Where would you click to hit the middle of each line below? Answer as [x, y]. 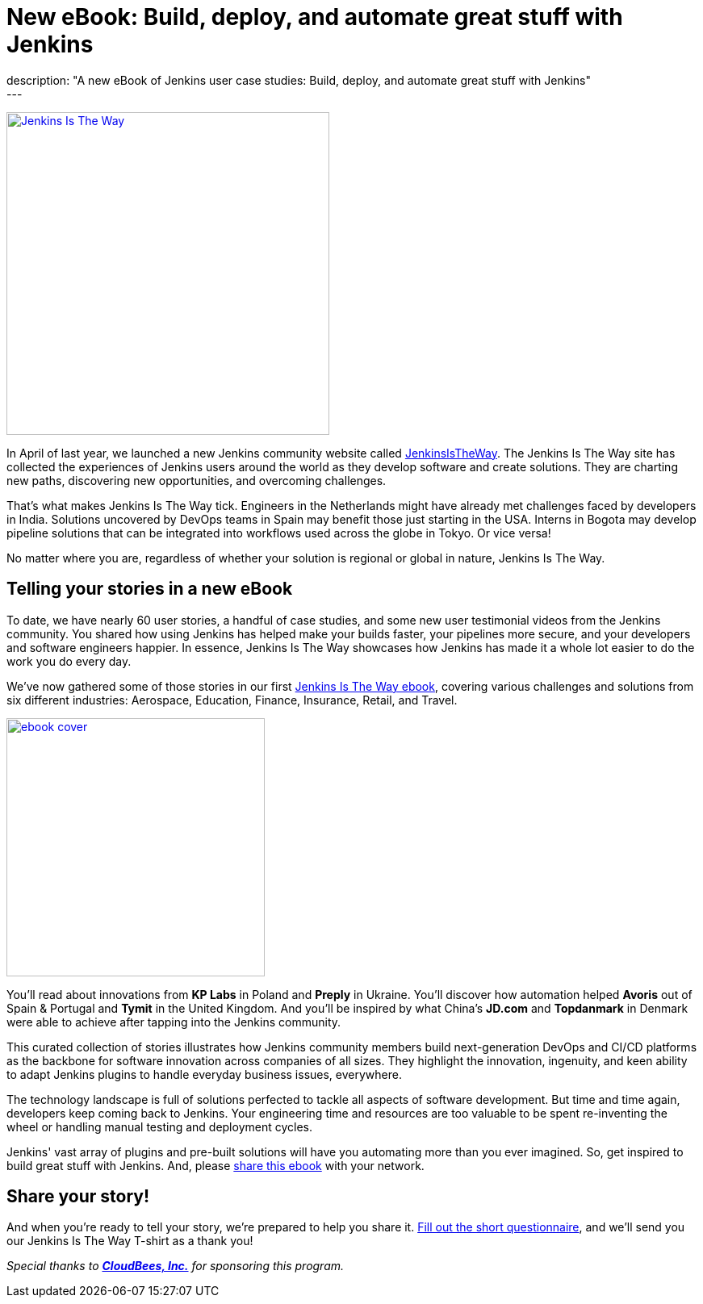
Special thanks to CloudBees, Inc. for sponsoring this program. [176, 1266]
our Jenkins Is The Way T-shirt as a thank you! [130, 1241]
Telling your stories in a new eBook [150, 589]
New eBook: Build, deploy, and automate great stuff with [315, 17]
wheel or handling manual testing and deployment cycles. [160, 1126]
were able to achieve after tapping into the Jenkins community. [174, 1022]
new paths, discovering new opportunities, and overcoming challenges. [197, 480]
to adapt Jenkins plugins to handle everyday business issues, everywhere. [204, 1074]
